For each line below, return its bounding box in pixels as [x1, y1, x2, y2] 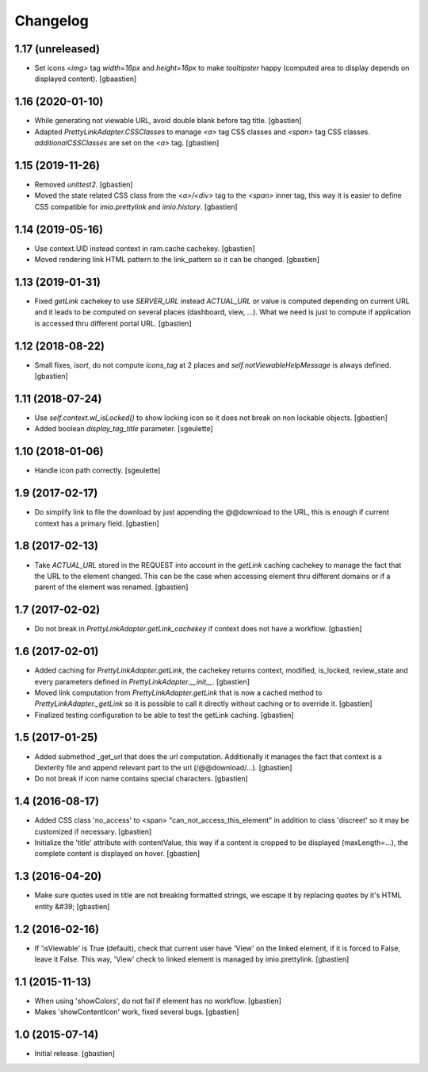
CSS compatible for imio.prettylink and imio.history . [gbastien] [34, 202, 238, 211]
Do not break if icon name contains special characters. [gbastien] [34, 774, 249, 784]
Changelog [14, 12, 89, 29]
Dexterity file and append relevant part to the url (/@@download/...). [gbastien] [34, 762, 292, 772]
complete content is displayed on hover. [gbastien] [34, 849, 201, 858]
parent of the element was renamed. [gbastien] [34, 582, 189, 592]
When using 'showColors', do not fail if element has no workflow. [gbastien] [34, 996, 281, 1005]
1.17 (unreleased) [14, 42, 101, 56]
